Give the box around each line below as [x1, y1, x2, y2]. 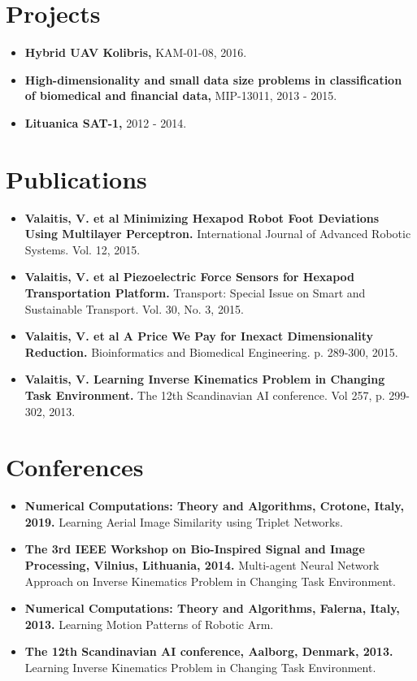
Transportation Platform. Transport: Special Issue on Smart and [24, 284, 366, 301]
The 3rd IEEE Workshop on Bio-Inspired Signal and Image [24, 540, 365, 557]
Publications [6, 162, 147, 195]
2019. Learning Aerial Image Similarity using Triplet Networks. [24, 513, 343, 530]
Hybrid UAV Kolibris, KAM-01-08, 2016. [24, 44, 247, 61]
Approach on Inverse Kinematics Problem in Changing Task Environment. [24, 572, 396, 589]
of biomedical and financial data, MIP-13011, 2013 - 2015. [24, 87, 337, 104]
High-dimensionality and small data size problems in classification [24, 71, 402, 88]
